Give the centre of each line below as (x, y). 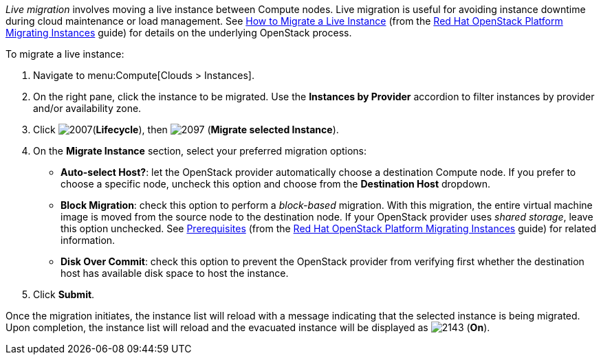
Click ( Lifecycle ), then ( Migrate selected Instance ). (186, 130)
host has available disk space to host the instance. (175, 273)
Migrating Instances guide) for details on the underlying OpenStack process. (179, 33)
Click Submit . (64, 294)
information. (88, 240)
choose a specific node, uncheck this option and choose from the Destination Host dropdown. (276, 184)
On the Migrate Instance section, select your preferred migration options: (200, 151)
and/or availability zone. (87, 108)
